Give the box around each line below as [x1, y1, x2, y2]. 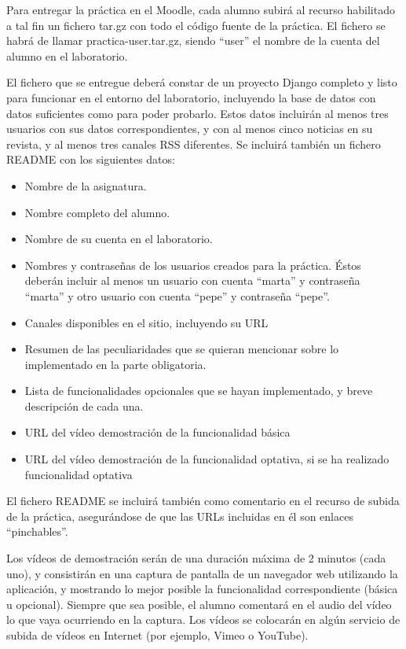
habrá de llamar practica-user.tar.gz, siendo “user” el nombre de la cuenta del [6, 32, 380, 49]
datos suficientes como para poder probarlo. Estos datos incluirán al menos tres [6, 105, 389, 121]
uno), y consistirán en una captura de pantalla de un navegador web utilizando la [6, 565, 398, 581]
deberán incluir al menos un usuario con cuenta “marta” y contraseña [24, 272, 360, 289]
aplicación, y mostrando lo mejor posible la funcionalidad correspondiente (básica [6, 581, 398, 597]
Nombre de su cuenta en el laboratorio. [24, 230, 213, 247]
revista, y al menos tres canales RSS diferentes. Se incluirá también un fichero [6, 135, 381, 152]
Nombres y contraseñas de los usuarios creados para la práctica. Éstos [24, 256, 361, 273]
